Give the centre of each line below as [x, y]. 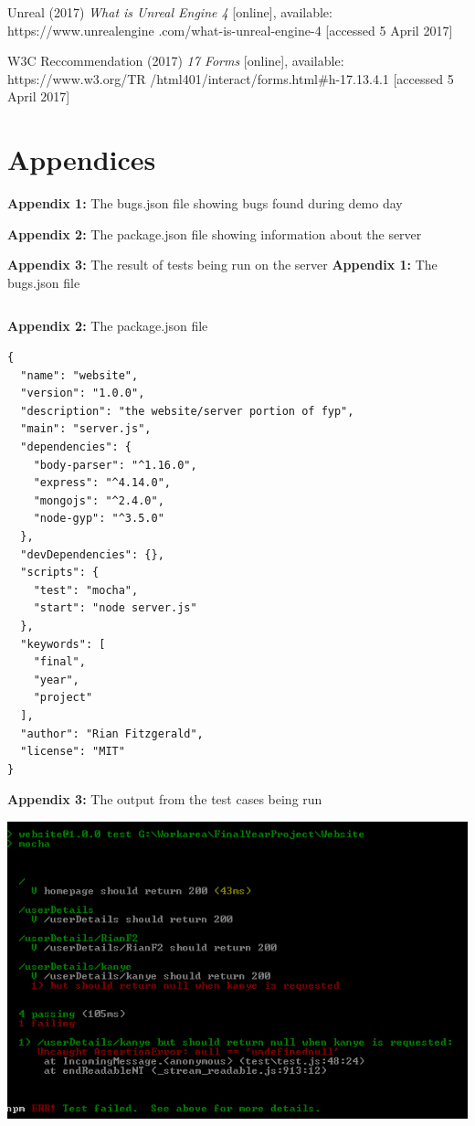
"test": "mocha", [86, 590]
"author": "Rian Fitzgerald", [112, 733]
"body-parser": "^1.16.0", [115, 465]
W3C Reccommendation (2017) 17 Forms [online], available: [176, 61]
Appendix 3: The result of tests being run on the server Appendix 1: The [222, 265]
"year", [56, 680]
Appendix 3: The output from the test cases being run [165, 799]
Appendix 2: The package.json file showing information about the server [215, 234]
